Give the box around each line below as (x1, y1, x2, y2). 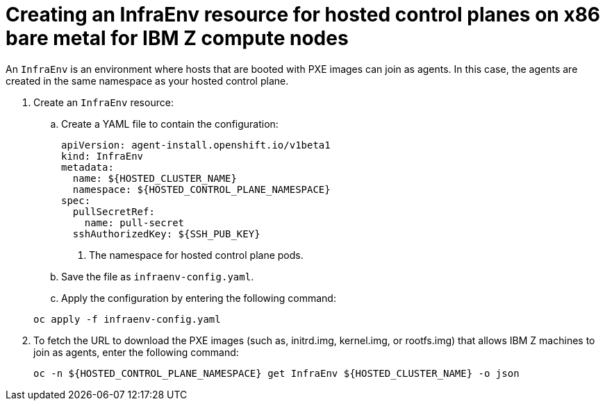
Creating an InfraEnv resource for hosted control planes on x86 (6, 3, 601, 26)
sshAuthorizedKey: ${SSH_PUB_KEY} (72, 228, 260, 239)
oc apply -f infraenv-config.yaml (33, 313, 221, 325)
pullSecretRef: (72, 205, 155, 217)
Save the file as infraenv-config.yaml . (61, 270, 254, 282)
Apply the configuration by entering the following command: (61, 291, 336, 304)
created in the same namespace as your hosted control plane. (6, 74, 289, 87)
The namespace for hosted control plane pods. (89, 248, 304, 261)
